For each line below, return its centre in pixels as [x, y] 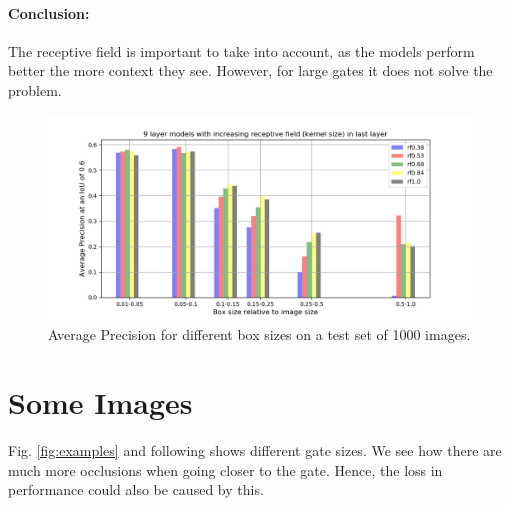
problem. [35, 89]
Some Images [100, 402]
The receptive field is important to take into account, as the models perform [241, 50]
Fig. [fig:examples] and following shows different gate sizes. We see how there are [255, 450]
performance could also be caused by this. [136, 489]
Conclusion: [49, 12]
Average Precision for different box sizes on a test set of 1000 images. [259, 333]
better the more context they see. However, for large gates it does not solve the [250, 70]
